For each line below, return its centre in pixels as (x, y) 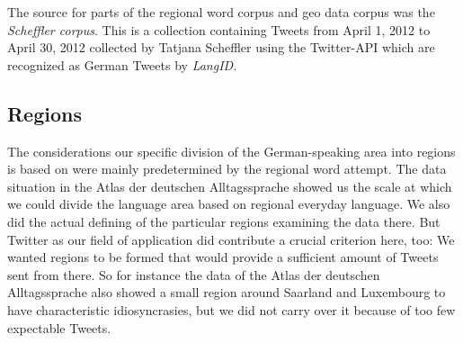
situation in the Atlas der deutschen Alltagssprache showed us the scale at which (230, 186)
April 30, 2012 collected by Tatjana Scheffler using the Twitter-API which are (221, 47)
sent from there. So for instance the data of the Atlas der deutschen (194, 274)
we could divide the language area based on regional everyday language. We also (229, 204)
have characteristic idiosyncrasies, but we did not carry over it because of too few (231, 309)
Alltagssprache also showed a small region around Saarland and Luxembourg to (227, 292)
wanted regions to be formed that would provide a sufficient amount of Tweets (223, 257)
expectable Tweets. (59, 327)
